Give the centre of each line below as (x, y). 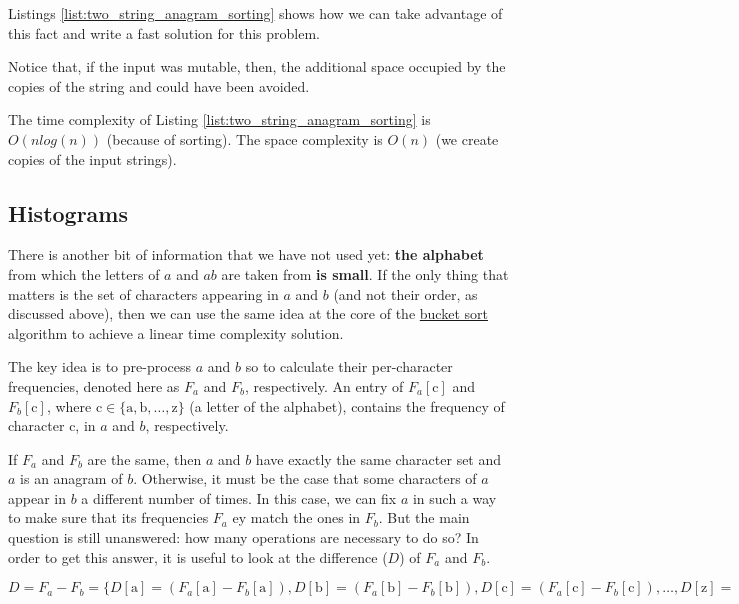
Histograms (68, 212)
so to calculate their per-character (349, 366)
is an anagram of (71, 478)
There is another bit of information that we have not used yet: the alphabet (246, 254)
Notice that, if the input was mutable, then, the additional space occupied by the (257, 66)
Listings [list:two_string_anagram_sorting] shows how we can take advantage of (255, 13)
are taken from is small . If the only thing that (365, 273)
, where (69, 405)
